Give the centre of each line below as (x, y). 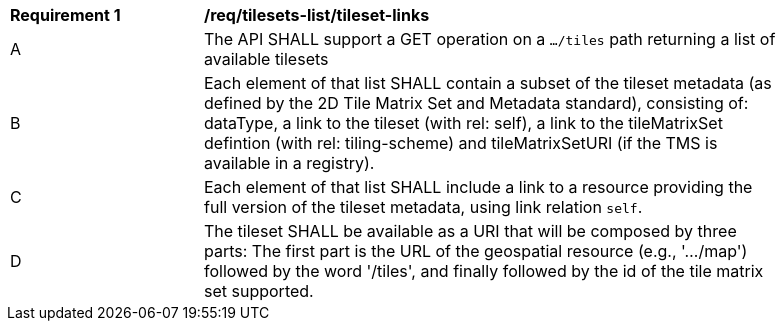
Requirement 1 (65, 15)
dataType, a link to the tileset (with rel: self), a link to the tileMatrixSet (463, 123)
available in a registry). (289, 163)
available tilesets (266, 59)
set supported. (259, 291)
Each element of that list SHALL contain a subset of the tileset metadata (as (488, 83)
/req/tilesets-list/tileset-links (317, 15)
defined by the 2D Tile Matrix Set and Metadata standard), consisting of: (476, 103)
